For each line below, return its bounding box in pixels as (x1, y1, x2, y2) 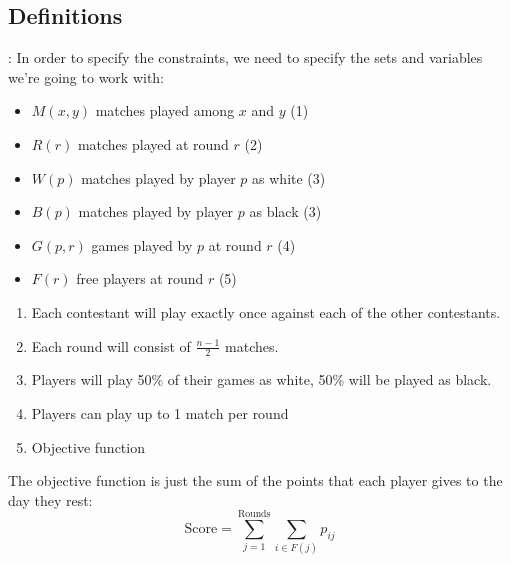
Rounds (238, 509, 271, 520)
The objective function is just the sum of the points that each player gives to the (8, 470, 503, 491)
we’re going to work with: (8, 66, 165, 87)
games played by (91, 234, 193, 255)
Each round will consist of (31, 335, 191, 356)
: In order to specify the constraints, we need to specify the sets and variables (8, 47, 483, 68)
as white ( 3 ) (252, 167, 326, 188)
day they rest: (8, 489, 93, 510)
